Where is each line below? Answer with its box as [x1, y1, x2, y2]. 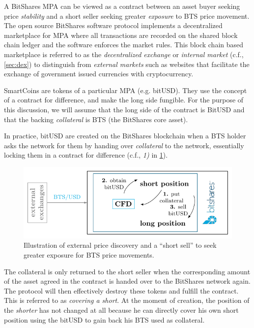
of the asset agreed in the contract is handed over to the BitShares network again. [4, 276, 251, 286]
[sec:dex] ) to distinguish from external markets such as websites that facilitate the [4, 59, 250, 69]
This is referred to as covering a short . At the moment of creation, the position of [4, 295, 250, 305]
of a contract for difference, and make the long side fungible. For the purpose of [4, 95, 244, 105]
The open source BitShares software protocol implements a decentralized [4, 20, 223, 31]
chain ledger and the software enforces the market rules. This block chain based [4, 39, 244, 50]
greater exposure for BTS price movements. [24, 250, 154, 260]
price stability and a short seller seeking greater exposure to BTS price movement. [4, 10, 250, 21]
